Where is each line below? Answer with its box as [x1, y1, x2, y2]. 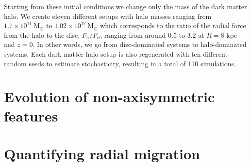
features [4, 106, 58, 125]
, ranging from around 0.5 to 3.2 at [100, 30, 204, 40]
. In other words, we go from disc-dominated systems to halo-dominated [33, 39, 247, 49]
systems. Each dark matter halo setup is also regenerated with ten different [4, 48, 228, 59]
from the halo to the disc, [4, 30, 80, 40]
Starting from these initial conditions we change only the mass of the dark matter [4, 1, 247, 11]
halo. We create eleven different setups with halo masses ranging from [4, 11, 212, 21]
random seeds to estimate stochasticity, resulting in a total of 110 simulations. [4, 58, 236, 68]
